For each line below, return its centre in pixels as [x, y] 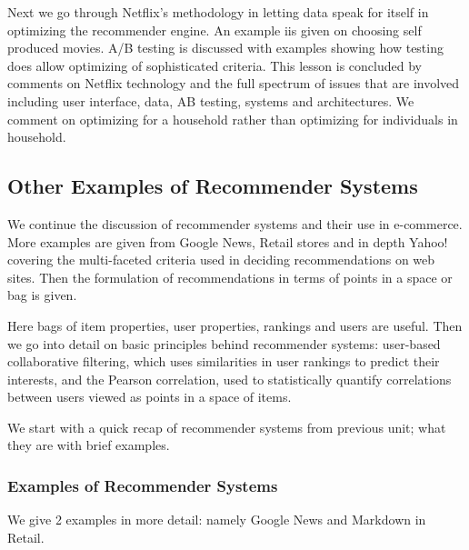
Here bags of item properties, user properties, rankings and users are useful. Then [235, 325]
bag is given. [42, 295]
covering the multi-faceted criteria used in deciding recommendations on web [221, 260]
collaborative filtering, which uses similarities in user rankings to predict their [224, 361]
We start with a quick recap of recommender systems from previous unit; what [227, 427]
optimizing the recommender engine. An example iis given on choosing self [215, 30]
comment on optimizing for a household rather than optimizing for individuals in [233, 119]
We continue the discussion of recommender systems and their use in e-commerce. [235, 223]
